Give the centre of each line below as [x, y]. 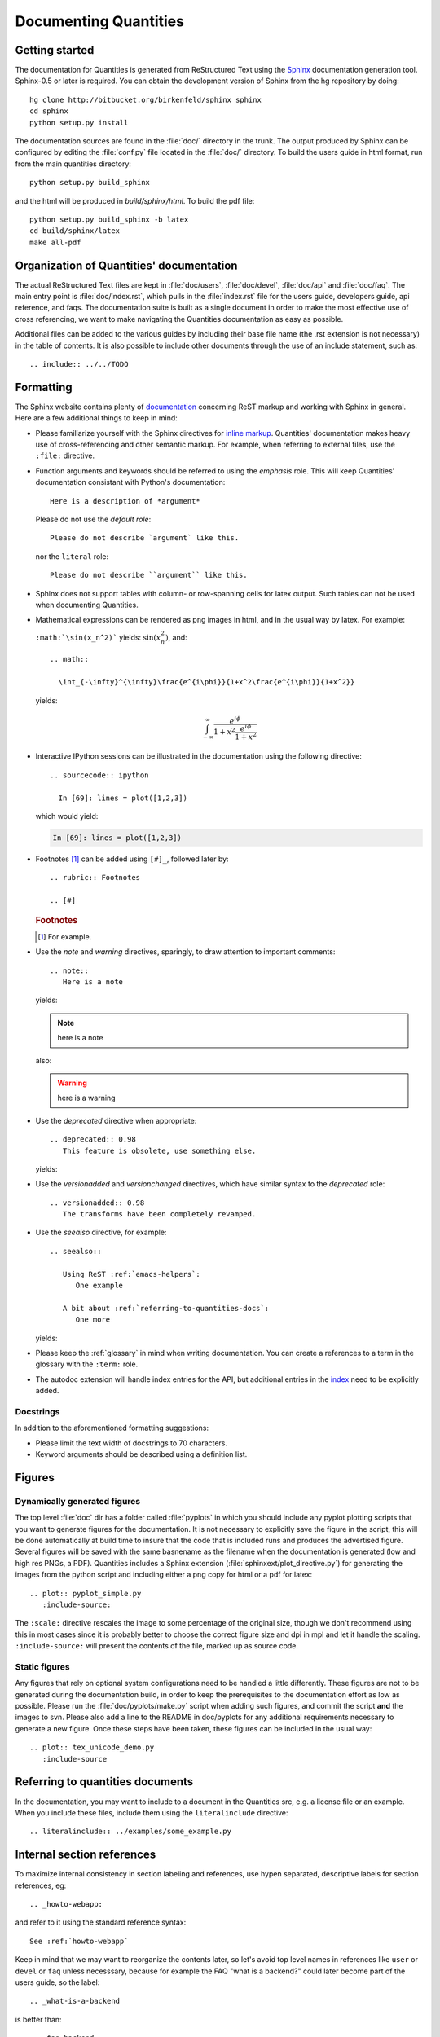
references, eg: [41, 1885]
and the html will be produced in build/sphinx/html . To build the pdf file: [135, 200]
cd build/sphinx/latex [75, 231]
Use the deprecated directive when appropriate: [116, 1120]
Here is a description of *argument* [125, 501]
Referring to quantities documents [104, 1782]
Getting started [55, 50]
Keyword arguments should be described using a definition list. [141, 1454]
